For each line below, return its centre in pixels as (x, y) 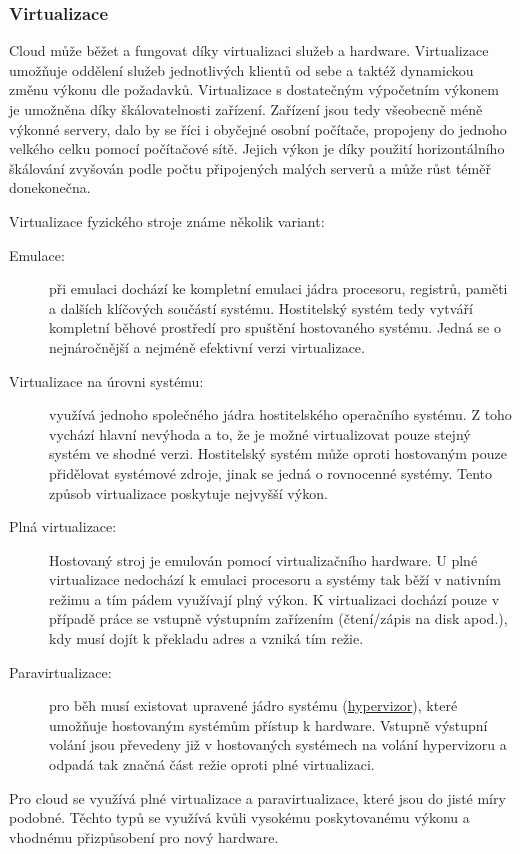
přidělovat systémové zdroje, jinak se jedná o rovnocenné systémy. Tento (271, 472)
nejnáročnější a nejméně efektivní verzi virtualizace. (207, 346)
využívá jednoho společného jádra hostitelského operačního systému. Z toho (280, 414)
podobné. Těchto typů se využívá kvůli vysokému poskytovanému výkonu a (239, 817)
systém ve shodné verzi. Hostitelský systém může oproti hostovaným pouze (278, 453)
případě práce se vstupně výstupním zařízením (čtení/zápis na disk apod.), (278, 618)
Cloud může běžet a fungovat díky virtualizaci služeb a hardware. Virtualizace (249, 50)
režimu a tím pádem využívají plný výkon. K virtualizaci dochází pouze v (274, 598)
